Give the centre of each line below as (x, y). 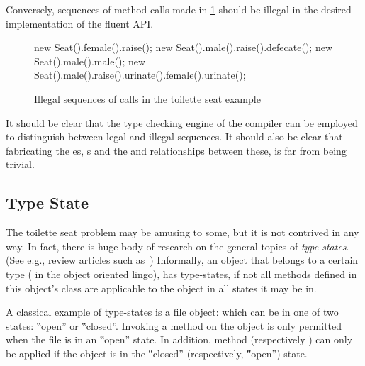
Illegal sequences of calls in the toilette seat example (147, 98)
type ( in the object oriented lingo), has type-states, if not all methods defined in (181, 273)
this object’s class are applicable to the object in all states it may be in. (161, 288)
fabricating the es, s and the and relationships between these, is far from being (176, 150)
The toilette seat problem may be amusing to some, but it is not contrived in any (182, 232)
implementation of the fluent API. (80, 23)
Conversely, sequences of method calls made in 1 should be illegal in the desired (179, 9)
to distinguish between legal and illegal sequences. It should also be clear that (174, 137)
